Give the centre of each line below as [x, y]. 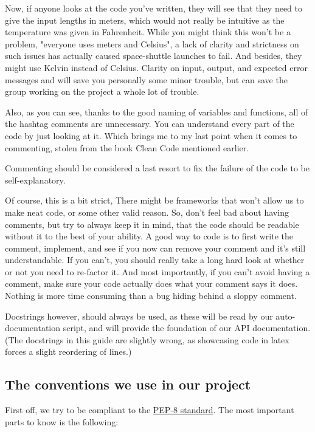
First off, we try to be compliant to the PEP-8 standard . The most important [150, 410]
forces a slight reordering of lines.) [68, 351]
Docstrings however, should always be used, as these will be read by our [139, 316]
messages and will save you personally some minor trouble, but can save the [146, 79]
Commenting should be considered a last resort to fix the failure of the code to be [157, 168]
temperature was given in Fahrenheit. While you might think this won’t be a [148, 32]
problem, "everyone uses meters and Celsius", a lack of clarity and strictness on [152, 43]
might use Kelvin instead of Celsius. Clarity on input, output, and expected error [156, 67]
